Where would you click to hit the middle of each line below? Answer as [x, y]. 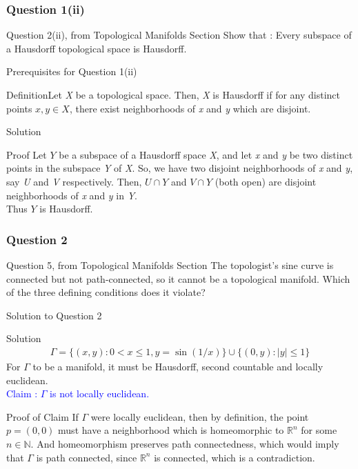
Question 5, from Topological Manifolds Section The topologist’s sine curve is [170, 265]
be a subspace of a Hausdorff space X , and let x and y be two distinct [206, 154]
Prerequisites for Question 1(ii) [72, 71]
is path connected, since [87, 457]
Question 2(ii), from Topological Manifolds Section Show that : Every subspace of [179, 35]
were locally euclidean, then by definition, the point [200, 416]
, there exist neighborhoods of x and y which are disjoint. [190, 108]
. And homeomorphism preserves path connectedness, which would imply [185, 443]
